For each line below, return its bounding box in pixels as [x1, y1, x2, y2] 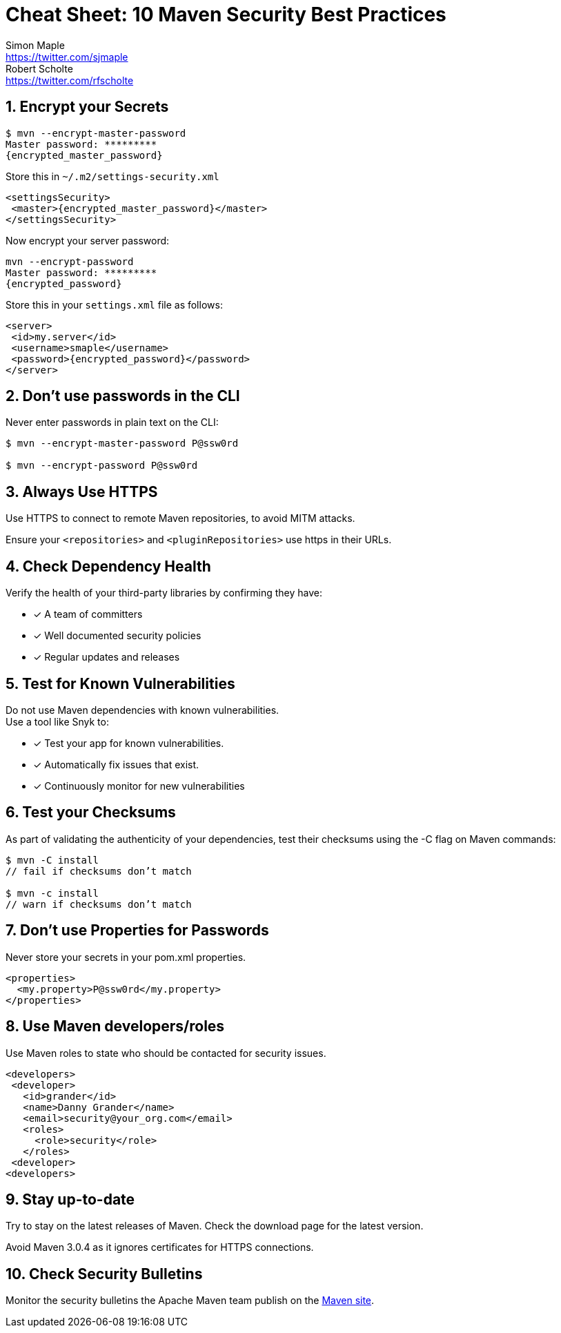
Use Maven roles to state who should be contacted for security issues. [6, 1047, 326, 1059]
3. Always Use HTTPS [6, 483, 158, 500]
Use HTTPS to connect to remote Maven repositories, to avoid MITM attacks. [6, 512, 355, 525]
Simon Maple [6, 39, 65, 51]
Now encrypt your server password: [6, 234, 170, 246]
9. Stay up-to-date [6, 1190, 135, 1208]
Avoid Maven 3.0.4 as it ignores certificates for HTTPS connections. [6, 1241, 314, 1254]
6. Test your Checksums [6, 804, 176, 821]
